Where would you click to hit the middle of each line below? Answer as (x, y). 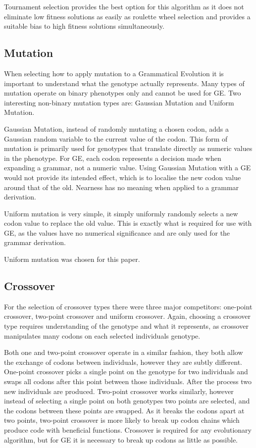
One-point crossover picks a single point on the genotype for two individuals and (126, 372)
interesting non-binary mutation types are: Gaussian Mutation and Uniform (119, 102)
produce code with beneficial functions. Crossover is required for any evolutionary (128, 430)
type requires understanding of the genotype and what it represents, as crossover (126, 326)
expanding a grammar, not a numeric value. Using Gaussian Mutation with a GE (128, 168)
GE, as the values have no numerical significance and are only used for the (117, 232)
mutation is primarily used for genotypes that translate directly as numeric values (128, 148)
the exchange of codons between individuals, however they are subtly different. (123, 362)
